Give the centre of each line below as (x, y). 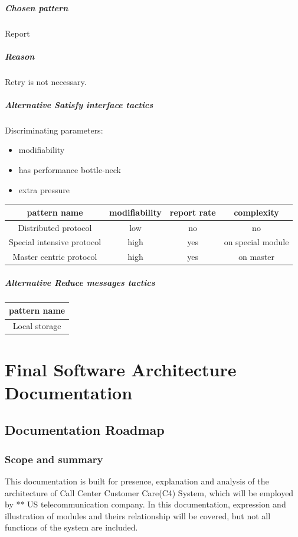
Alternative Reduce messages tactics (80, 282)
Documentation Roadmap (85, 430)
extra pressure (44, 189)
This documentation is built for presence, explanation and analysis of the (137, 481)
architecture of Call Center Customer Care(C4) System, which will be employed (149, 492)
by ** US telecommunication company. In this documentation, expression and (145, 504)
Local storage (37, 326)
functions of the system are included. (71, 527)
